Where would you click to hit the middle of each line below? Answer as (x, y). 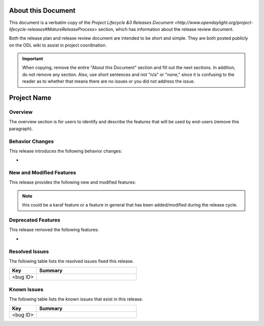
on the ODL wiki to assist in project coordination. (58, 45)
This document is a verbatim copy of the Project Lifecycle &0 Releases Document (91, 23)
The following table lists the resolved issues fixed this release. (71, 261)
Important (33, 59)
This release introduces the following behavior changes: (66, 151)
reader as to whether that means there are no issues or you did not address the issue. (109, 81)
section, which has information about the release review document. (166, 29)
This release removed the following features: (54, 230)
